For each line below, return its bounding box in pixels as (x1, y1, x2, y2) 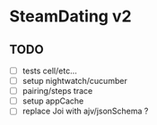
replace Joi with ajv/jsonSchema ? (22, 105, 149, 117)
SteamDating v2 (9, 6, 132, 27)
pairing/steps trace (22, 86, 93, 96)
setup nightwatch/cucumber (22, 76, 127, 87)
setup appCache (22, 96, 84, 106)
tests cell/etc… (22, 65, 78, 76)
